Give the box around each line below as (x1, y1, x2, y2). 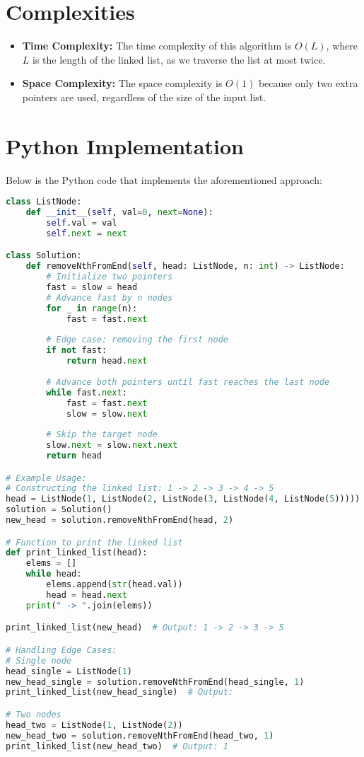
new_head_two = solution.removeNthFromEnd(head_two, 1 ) (6, 730, 274, 741)
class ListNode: (6, 197, 82, 207)
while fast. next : (46, 387, 127, 398)
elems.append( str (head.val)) (46, 579, 183, 590)
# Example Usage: (6, 473, 87, 483)
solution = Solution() (6, 504, 112, 515)
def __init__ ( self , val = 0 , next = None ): (25, 207, 213, 218)
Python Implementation (6, 131, 244, 160)
